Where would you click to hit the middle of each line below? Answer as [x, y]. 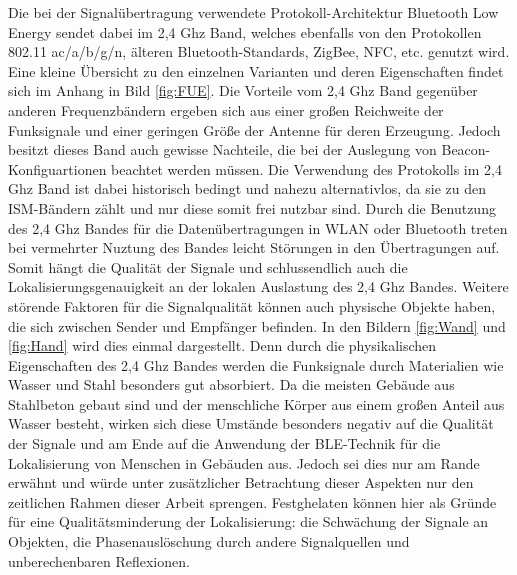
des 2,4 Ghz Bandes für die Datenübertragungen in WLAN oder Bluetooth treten [258, 227]
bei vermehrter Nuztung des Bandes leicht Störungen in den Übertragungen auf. [254, 247]
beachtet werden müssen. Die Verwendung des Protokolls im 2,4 [306, 168]
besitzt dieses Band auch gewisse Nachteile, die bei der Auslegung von [222, 149]
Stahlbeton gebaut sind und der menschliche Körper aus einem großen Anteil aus [256, 403]
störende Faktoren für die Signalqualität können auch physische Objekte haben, [252, 305]
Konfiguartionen [57, 168]
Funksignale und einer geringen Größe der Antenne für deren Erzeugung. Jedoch [254, 129]
